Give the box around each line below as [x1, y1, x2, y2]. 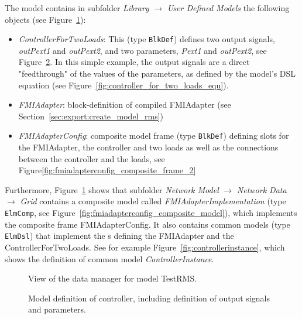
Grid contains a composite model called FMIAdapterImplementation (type [20, 195, 286, 207]
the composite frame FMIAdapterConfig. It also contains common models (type [5, 218, 290, 230]
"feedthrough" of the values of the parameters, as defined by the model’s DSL [18, 67, 296, 80]
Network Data [236, 183, 287, 195]
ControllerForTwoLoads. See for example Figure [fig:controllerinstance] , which [5, 241, 285, 253]
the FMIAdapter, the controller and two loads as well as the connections [18, 141, 279, 153]
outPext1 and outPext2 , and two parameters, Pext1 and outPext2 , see [18, 44, 267, 56]
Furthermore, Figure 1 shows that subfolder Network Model [5, 183, 219, 195]
